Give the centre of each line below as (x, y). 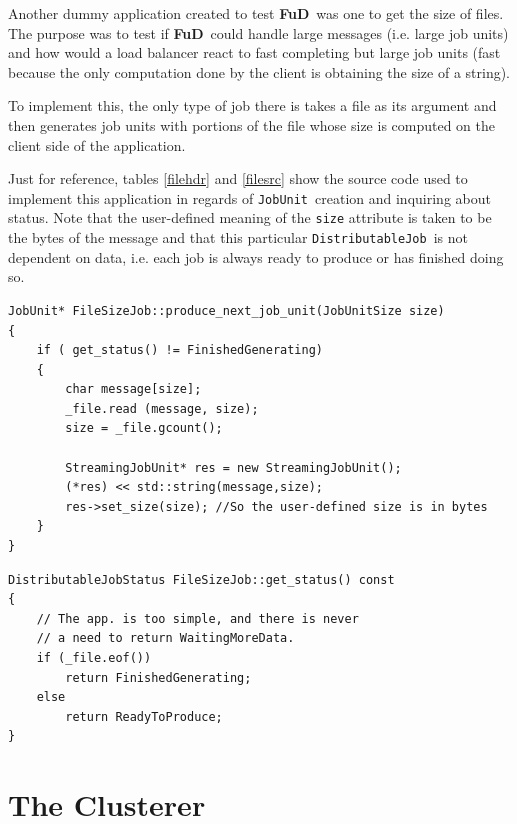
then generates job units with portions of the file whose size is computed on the (252, 124)
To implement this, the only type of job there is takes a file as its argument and (252, 105)
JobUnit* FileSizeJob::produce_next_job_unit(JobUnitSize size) (226, 310)
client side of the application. (97, 144)
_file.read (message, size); (162, 408)
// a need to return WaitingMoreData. (165, 638)
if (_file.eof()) (94, 658)
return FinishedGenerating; (158, 677)
